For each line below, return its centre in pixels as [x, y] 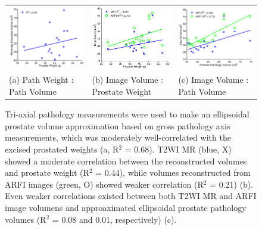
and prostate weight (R [47, 172]
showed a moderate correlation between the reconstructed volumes [126, 161]
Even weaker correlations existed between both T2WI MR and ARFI [131, 196]
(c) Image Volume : [213, 80]
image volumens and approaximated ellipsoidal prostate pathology [126, 207]
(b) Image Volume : [127, 80]
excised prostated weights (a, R [62, 149]
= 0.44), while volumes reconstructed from [173, 172]
